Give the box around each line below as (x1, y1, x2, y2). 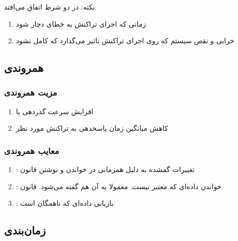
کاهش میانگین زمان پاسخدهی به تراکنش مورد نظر (16, 123, 168, 133)
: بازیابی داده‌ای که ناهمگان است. (16, 198, 116, 208)
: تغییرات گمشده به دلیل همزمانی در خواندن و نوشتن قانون (16, 164, 195, 175)
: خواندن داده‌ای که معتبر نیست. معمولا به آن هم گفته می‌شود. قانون (16, 181, 222, 191)
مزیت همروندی (4, 86, 57, 99)
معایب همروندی (4, 144, 59, 156)
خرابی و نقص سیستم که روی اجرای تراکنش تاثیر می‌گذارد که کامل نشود (16, 35, 234, 46)
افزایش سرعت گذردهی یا (16, 106, 94, 116)
